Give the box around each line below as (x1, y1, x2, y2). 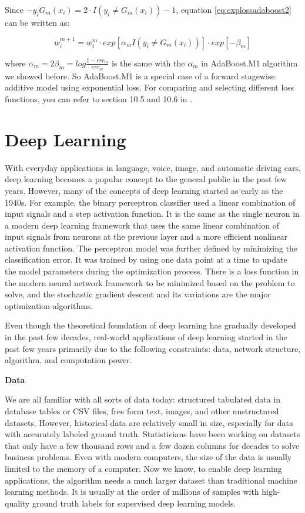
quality (5, 497, 30, 509)
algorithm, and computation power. (5, 354, 132, 366)
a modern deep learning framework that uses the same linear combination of (5, 219, 280, 231)
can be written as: (5, 16, 70, 28)
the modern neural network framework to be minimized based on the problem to (5, 276, 295, 289)
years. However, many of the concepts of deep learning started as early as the (5, 184, 283, 196)
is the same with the (111, 56, 185, 69)
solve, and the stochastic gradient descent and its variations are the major (5, 288, 271, 300)
